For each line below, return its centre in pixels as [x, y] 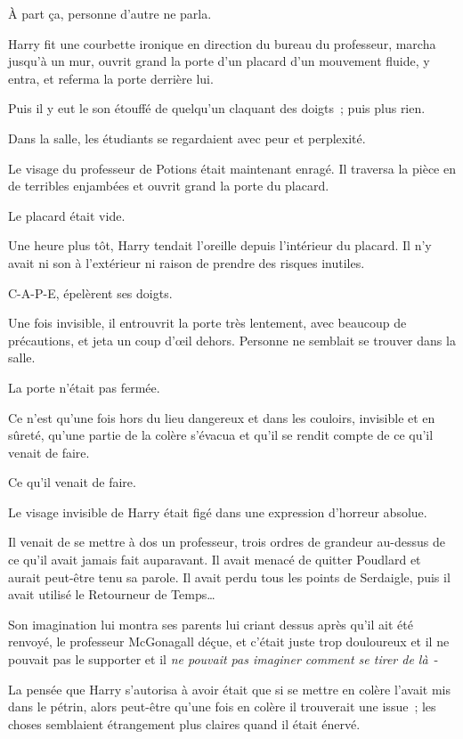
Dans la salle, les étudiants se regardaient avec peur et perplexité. [187, 138]
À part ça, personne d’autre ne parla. [110, 13]
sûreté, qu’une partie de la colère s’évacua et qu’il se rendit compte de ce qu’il [221, 435]
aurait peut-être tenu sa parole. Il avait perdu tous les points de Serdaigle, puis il [229, 577]
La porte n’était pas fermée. [84, 387]
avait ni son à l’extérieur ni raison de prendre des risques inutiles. [187, 262]
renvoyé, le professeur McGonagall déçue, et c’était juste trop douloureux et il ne [229, 642]
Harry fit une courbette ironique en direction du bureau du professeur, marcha [222, 43]
